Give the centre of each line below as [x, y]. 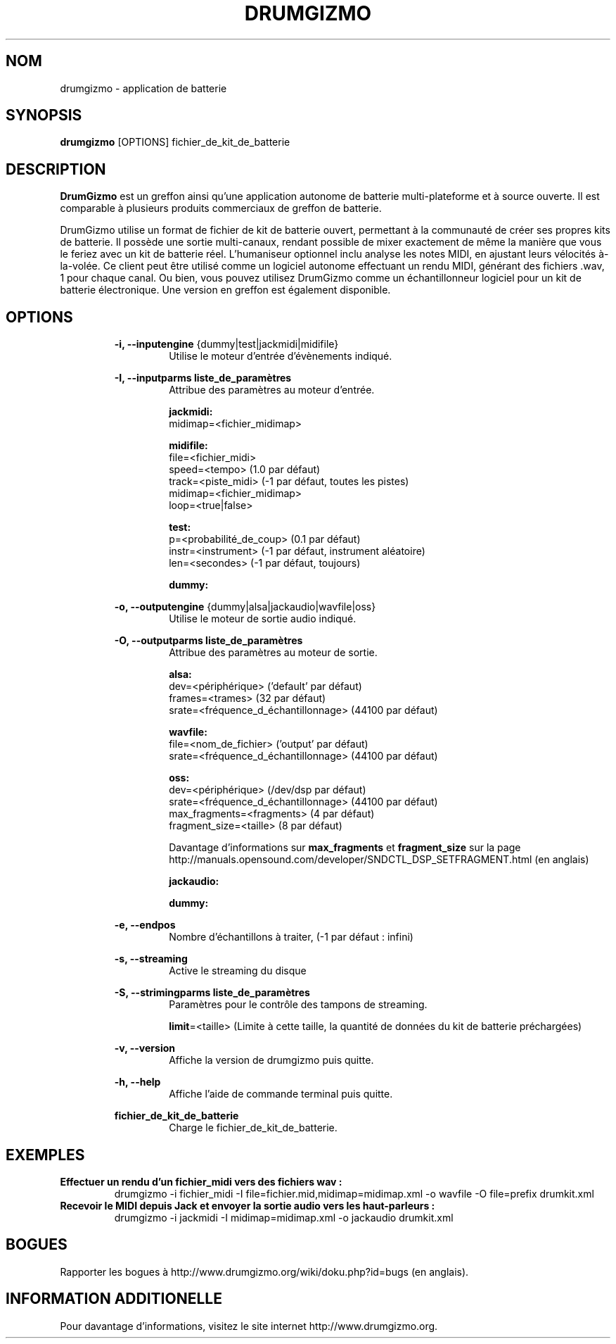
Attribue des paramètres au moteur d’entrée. [272, 390]
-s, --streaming [151, 959]
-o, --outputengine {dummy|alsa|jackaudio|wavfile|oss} [245, 607]
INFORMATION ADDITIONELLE [114, 1299]
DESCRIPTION [56, 169]
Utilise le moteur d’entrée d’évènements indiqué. [281, 356]
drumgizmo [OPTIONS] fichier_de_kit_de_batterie [175, 142]
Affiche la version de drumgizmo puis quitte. [271, 1060]
